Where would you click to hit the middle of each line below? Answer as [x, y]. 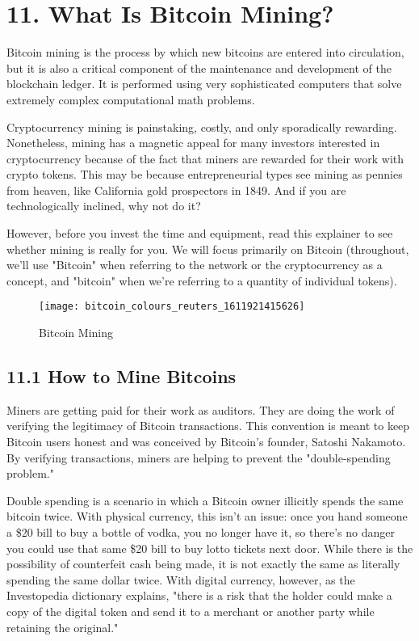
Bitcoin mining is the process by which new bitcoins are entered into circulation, [205, 52]
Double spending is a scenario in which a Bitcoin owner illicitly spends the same [205, 500]
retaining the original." [63, 627]
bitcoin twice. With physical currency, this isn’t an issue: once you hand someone [207, 516]
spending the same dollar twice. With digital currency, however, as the [181, 579]
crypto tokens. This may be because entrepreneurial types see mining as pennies [205, 174]
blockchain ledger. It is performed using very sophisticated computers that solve [204, 84]
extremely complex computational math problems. [131, 99]
